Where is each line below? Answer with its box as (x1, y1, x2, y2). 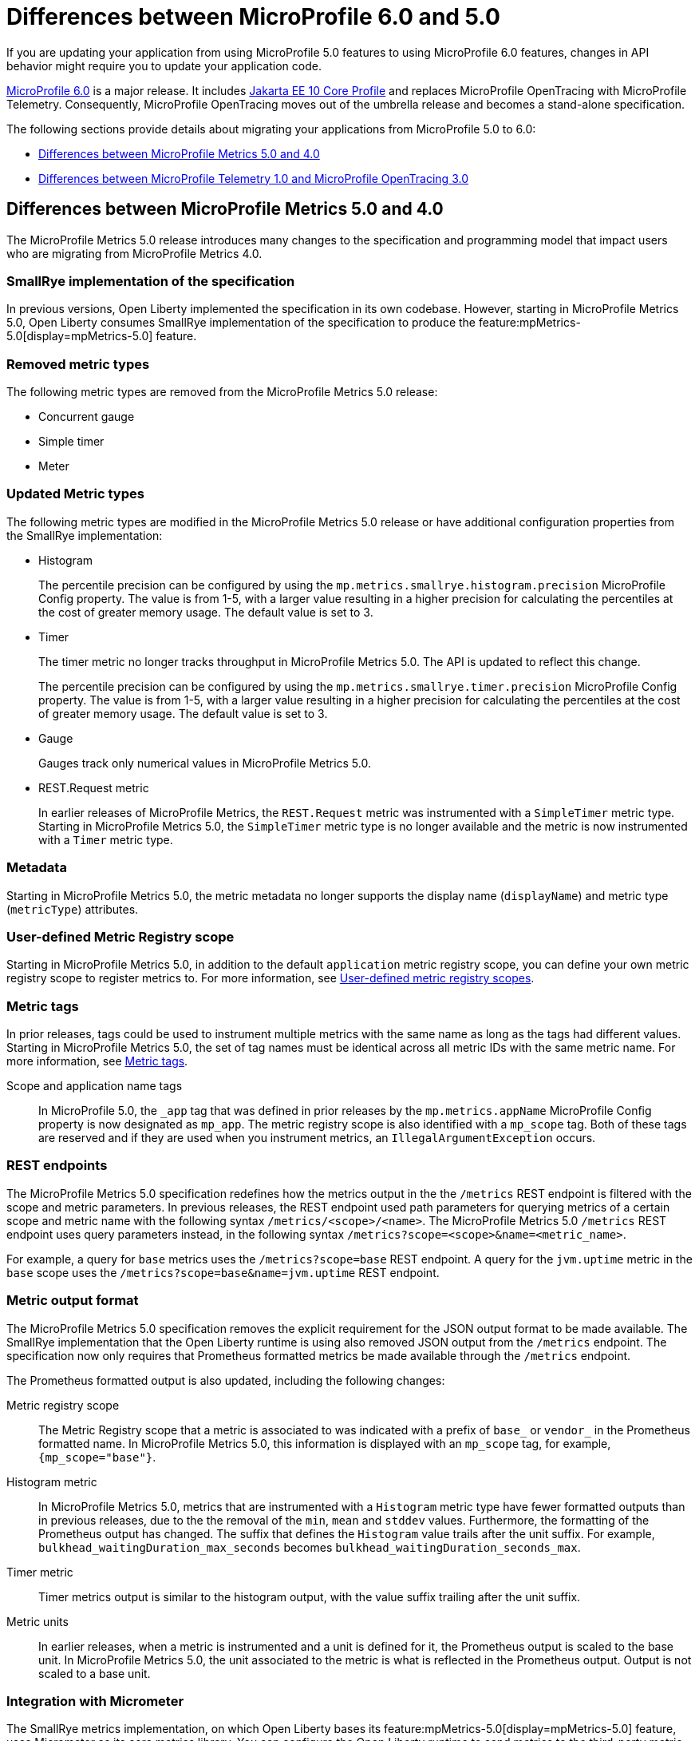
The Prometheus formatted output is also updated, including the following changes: (6, 1373, 445, 1387)
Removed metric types (6, 355, 150, 372)
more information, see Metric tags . (6, 1054, 188, 1069)
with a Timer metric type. (38, 832, 173, 847)
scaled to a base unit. (38, 1666, 151, 1680)
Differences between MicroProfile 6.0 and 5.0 (6, 3, 500, 30)
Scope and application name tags (6, 1079, 183, 1093)
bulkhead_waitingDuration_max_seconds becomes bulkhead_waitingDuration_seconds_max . (38, 1540, 581, 1554)
